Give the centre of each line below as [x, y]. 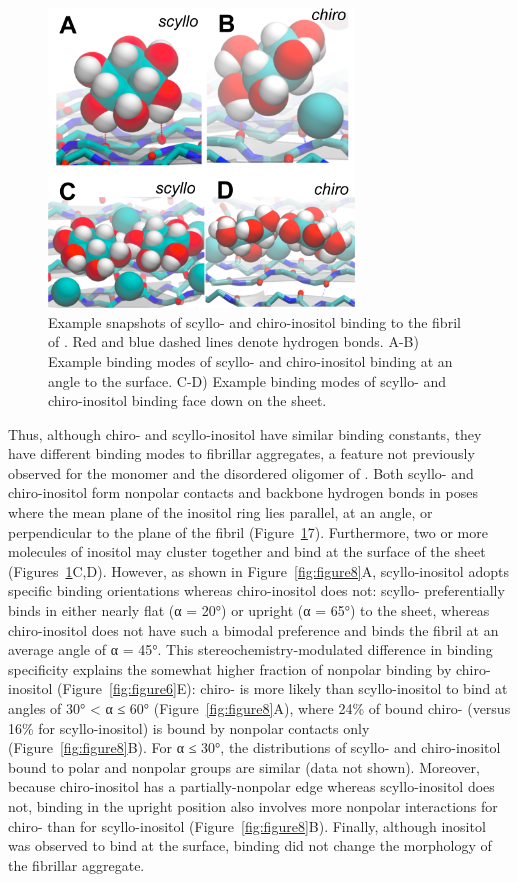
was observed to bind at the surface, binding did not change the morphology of [250, 845]
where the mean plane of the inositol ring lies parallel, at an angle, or [220, 512]
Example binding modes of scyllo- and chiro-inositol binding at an [250, 360]
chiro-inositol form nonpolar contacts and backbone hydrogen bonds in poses [243, 492]
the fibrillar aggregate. [76, 864]
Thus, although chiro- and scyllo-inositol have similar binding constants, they [245, 433]
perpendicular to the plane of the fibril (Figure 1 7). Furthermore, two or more [248, 531]
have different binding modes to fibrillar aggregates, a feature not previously [241, 453]
